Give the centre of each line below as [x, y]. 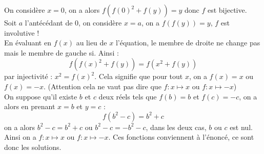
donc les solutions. [33, 147]
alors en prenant [30, 106]
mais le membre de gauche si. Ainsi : [62, 52]
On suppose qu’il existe [41, 96]
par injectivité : [28, 76]
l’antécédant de [49, 22]
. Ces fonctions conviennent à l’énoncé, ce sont [181, 137]
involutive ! [22, 32]
